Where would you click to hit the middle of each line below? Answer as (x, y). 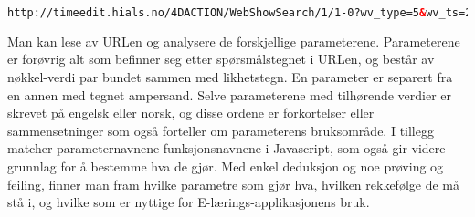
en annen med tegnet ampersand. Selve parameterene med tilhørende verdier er (230, 94)
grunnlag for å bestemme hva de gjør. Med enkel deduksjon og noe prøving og (226, 166)
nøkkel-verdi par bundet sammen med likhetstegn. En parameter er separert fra (230, 77)
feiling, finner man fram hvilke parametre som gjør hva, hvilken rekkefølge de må (233, 184)
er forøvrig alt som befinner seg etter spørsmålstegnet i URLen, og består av (221, 59)
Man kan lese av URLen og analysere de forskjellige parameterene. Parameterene (234, 41)
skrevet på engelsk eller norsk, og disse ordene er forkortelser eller (191, 113)
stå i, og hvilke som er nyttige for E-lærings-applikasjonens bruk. (189, 202)
